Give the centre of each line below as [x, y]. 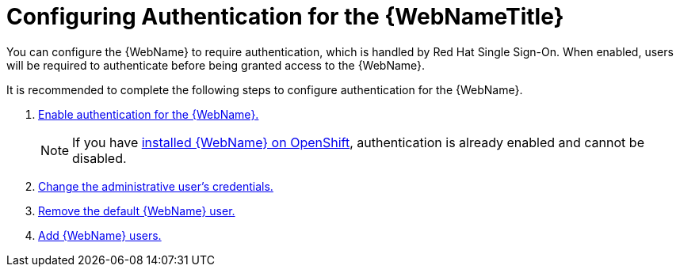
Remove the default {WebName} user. [137, 210]
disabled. [99, 158]
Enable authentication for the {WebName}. [149, 114]
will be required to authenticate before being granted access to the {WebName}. [216, 65]
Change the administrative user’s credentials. [156, 186]
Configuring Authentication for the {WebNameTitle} [285, 17]
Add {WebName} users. [100, 235]
